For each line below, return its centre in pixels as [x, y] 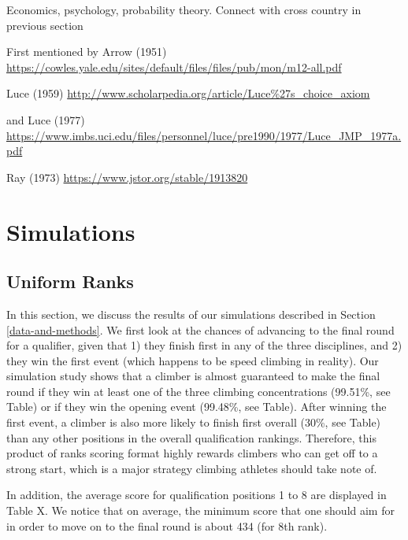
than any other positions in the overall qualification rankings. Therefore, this [191, 437]
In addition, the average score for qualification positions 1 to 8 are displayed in [197, 495]
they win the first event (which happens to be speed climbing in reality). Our [193, 360]
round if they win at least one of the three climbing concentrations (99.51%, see [198, 391]
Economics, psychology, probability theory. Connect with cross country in [184, 9]
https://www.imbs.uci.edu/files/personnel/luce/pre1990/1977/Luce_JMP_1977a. [204, 135]
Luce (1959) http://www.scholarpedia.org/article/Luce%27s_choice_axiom [188, 93]
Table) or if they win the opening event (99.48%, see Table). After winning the [197, 407]
